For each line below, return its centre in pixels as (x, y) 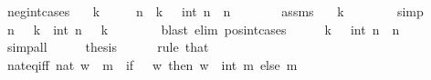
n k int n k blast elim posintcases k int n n (203, 29)
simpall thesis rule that (108, 47)
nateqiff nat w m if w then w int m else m (152, 64)
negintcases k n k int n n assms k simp (215, 11)
